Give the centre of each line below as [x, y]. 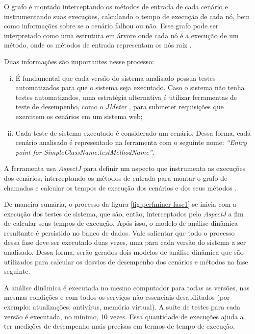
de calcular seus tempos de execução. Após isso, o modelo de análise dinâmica [121, 223]
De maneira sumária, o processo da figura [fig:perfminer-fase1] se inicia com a [120, 204]
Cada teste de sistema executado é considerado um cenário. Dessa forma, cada [133, 132]
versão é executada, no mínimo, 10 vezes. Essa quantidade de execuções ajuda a [124, 316]
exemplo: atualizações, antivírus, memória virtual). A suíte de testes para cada [122, 307]
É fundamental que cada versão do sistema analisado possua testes [115, 78]
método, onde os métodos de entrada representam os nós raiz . [98, 45]
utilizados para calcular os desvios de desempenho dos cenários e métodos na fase [126, 261]
